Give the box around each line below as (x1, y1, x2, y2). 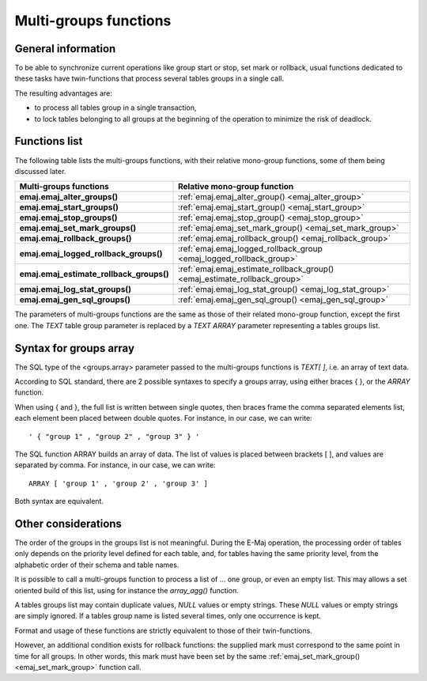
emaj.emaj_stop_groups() (19, 212, 118, 223)
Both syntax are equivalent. (14, 497, 104, 506)
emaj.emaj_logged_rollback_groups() (19, 248, 163, 259)
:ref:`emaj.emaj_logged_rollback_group (178, 244, 323, 255)
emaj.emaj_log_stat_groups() (19, 284, 132, 295)
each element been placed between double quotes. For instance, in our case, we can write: (14, 414, 312, 423)
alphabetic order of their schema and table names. (14, 560, 179, 569)
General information (14, 42, 116, 55)
